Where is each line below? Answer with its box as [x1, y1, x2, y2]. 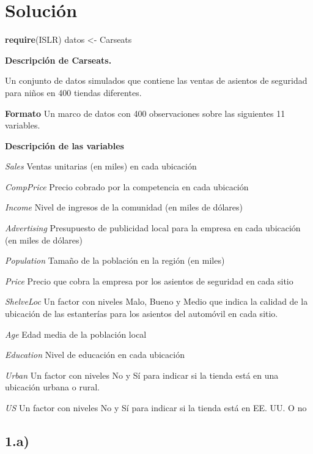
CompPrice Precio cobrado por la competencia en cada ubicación [5, 180, 249, 193]
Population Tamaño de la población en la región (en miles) [5, 254, 225, 267]
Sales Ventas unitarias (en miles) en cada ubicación [5, 160, 197, 173]
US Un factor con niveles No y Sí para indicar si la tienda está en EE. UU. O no [5, 401, 307, 414]
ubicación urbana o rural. [5, 381, 100, 393]
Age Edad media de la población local [5, 327, 147, 340]
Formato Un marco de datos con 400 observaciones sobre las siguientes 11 [5, 106, 285, 119]
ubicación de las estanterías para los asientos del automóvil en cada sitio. [5, 307, 278, 320]
